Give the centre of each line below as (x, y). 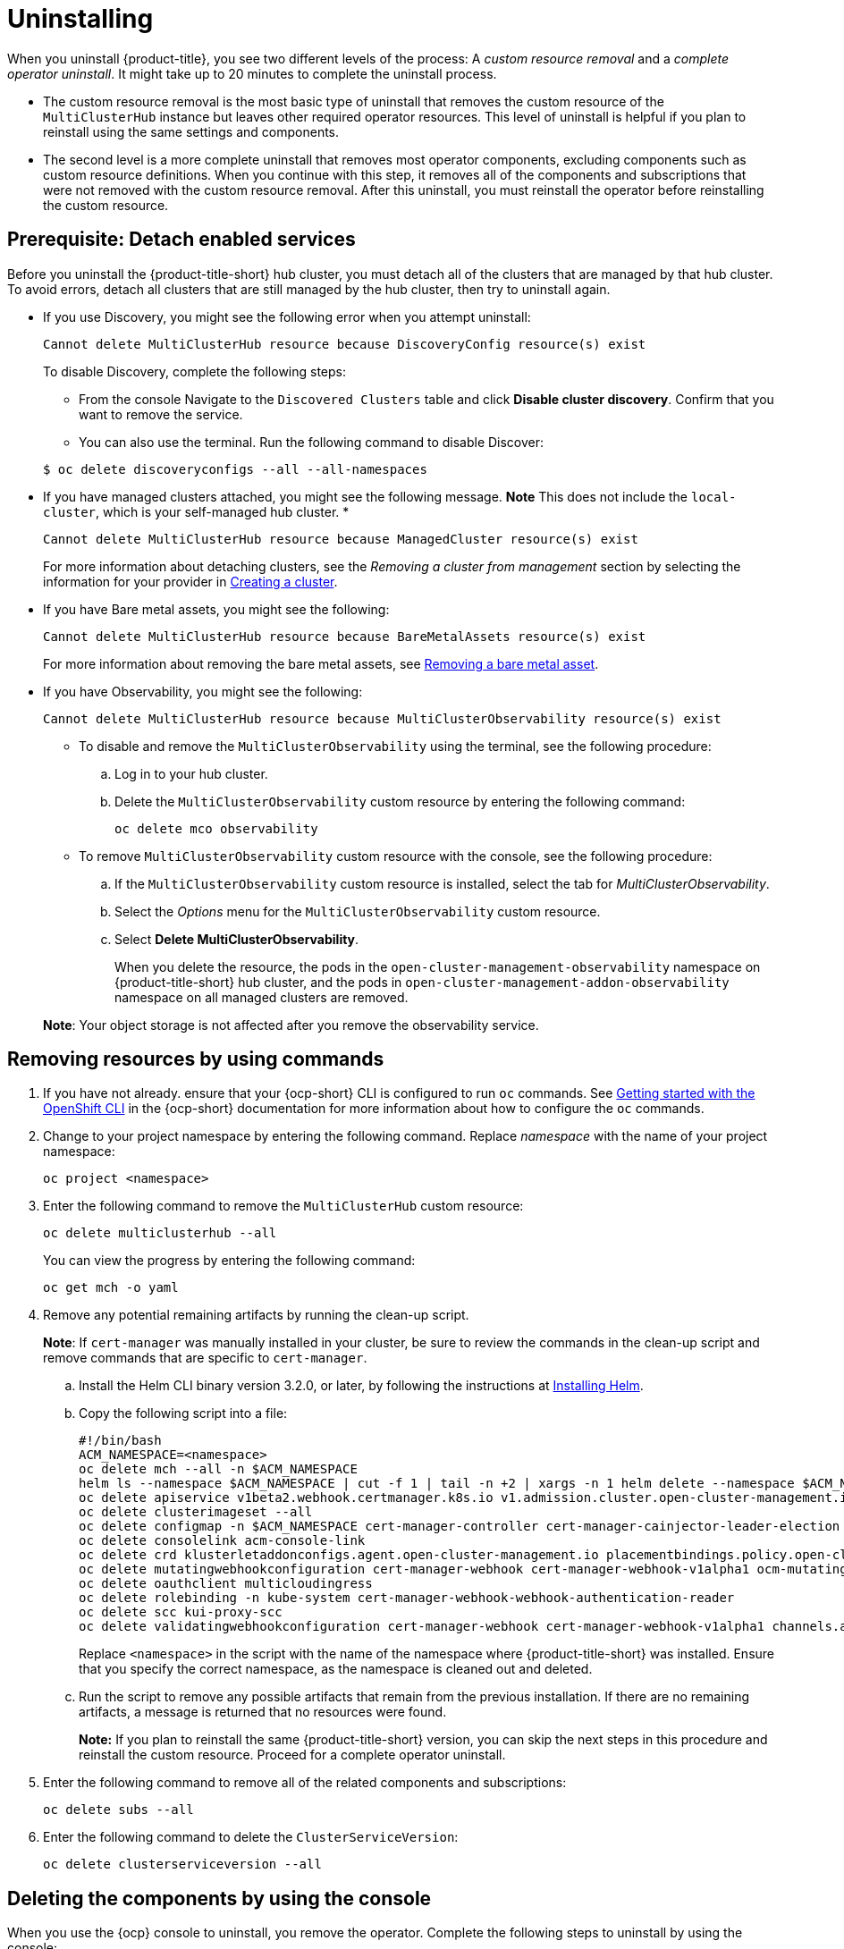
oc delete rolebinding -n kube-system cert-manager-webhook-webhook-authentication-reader (407, 1598)
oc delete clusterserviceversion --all (182, 1865)
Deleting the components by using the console (219, 1898)
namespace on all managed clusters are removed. (262, 997)
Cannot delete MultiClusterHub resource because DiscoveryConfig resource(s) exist (345, 344)
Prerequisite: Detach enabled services (181, 240)
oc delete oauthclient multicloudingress (226, 1584)
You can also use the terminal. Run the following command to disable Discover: (312, 442)
